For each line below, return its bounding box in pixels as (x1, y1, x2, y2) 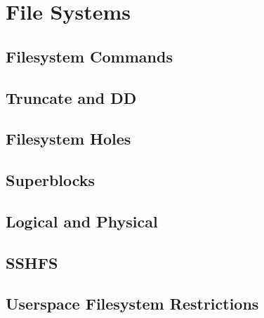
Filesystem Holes (6, 128, 131, 150)
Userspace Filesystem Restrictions (6, 293, 259, 314)
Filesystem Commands (6, 45, 173, 67)
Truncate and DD (6, 86, 137, 108)
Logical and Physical (6, 210, 158, 232)
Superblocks (6, 169, 95, 191)
